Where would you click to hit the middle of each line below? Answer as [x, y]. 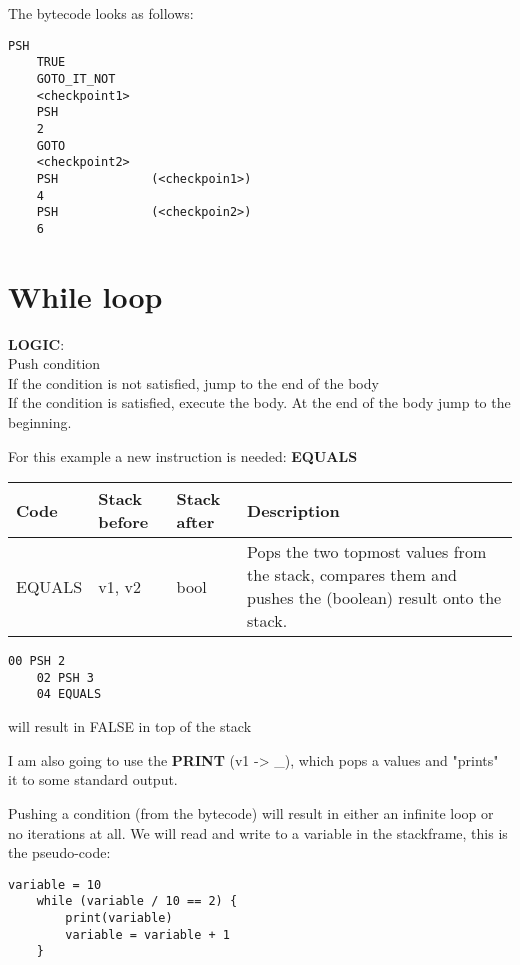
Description [293, 510]
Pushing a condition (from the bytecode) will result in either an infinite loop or [251, 812]
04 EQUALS [69, 694]
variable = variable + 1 [147, 934]
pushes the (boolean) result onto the [374, 598]
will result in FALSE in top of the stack [130, 726]
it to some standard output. [93, 779]
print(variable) [119, 918]
